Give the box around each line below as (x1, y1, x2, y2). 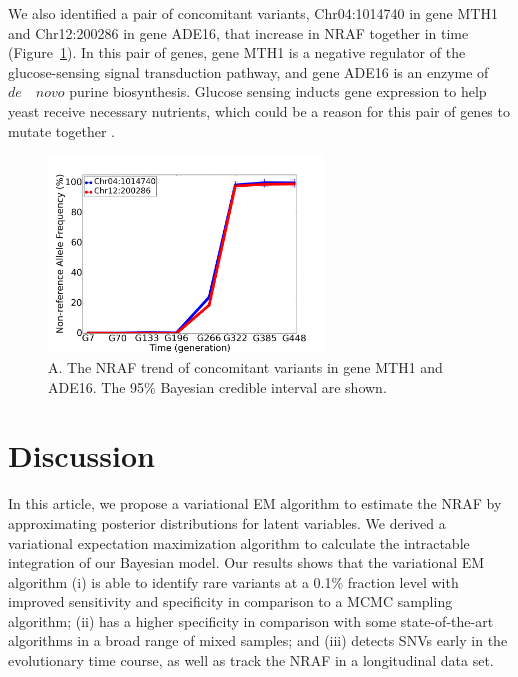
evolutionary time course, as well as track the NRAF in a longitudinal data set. (8, 650, 494, 671)
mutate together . (8, 120, 115, 141)
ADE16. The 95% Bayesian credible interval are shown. (48, 376, 387, 397)
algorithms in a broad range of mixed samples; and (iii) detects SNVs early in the (8, 630, 508, 651)
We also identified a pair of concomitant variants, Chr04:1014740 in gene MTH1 (8, 3, 498, 23)
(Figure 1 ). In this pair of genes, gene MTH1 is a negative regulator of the (8, 42, 466, 63)
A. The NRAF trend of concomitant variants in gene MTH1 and (48, 357, 443, 378)
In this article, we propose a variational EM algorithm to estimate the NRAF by (8, 493, 502, 514)
